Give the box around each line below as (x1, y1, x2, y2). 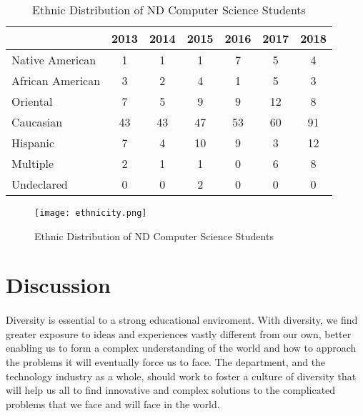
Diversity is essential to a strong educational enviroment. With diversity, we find (6, 312, 358, 327)
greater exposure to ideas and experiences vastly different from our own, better (6, 326, 352, 341)
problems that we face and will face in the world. (6, 396, 220, 411)
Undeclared (11, 176, 68, 192)
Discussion (6, 270, 111, 299)
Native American (11, 51, 96, 68)
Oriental (11, 93, 53, 109)
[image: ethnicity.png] (34, 208, 147, 218)
